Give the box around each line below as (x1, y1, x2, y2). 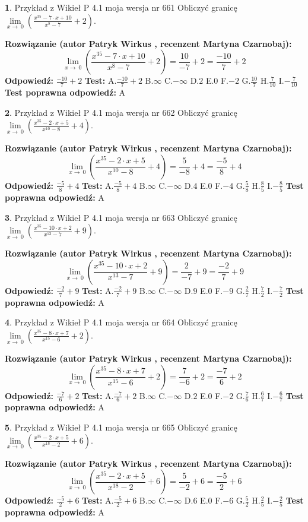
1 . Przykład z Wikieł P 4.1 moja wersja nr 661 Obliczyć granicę (5, 1, 237, 13)
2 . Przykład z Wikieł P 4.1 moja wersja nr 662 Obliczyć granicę (5, 106, 237, 118)
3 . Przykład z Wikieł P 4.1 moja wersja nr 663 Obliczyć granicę (5, 211, 237, 223)
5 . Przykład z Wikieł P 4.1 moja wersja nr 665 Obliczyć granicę (5, 420, 237, 433)
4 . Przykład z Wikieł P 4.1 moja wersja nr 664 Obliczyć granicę (5, 316, 237, 328)
